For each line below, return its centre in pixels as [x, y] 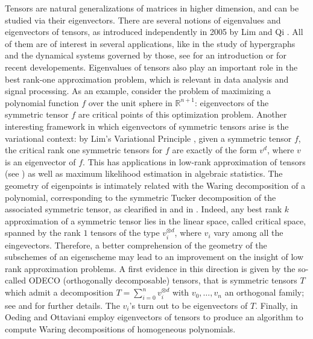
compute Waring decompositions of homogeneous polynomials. [120, 329]
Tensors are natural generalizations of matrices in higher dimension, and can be [152, 8]
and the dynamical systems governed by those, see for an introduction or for [146, 55]
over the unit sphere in [130, 102]
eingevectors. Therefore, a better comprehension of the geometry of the [136, 245]
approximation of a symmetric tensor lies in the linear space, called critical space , [156, 220]
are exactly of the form [214, 150]
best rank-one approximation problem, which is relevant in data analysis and [147, 79]
